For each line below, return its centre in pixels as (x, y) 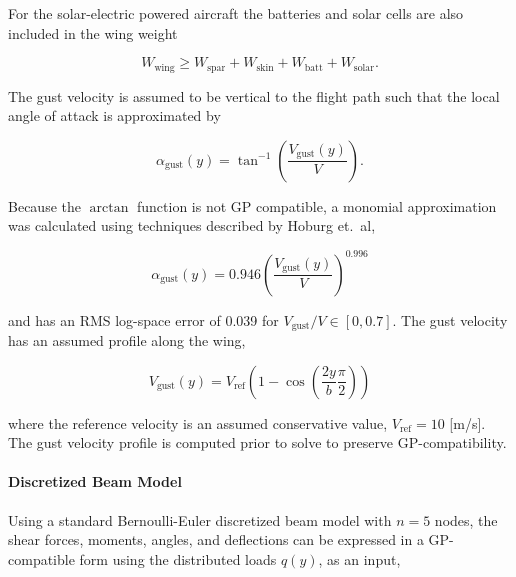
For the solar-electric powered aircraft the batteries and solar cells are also (236, 13)
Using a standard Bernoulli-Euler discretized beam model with (200, 519)
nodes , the (466, 519)
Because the (44, 205)
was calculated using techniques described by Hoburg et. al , (192, 225)
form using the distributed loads (178, 558)
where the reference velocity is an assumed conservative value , (198, 422)
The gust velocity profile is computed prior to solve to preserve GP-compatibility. (257, 442)
